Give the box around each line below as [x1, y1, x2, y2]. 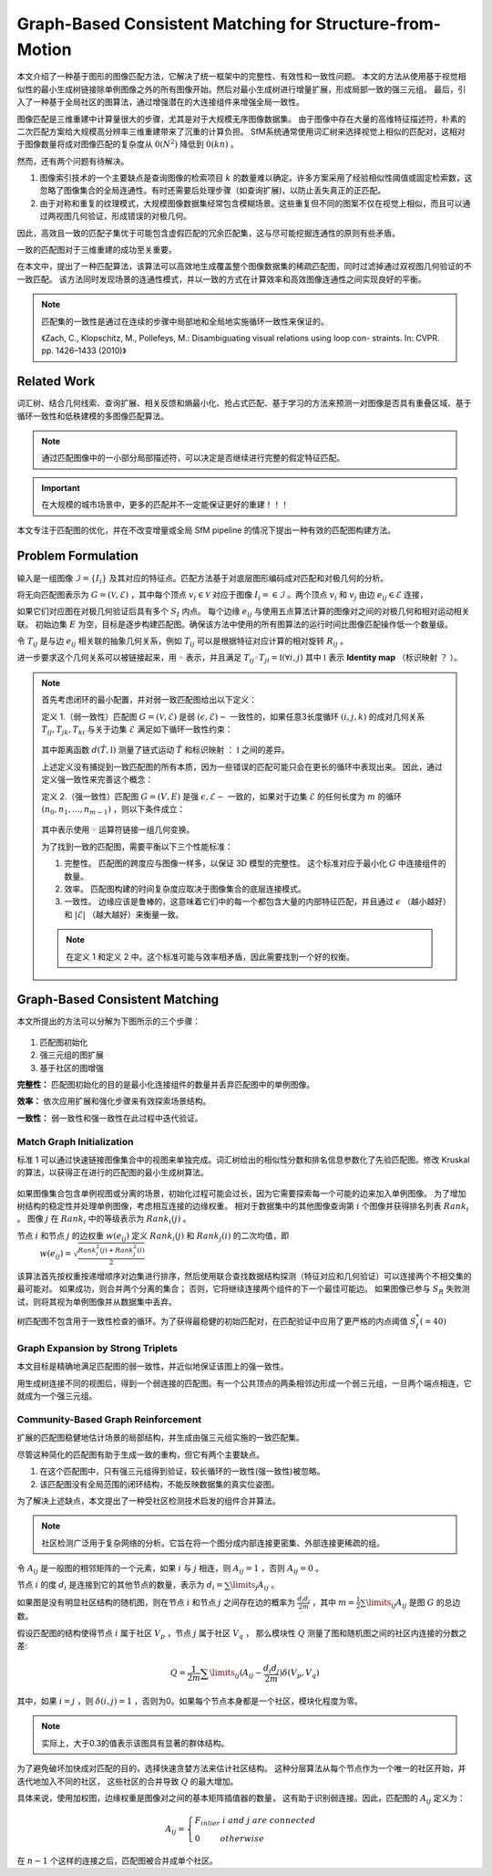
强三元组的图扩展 [39, 1049, 104, 1060]
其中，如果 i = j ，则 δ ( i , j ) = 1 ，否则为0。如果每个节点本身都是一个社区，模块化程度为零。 [16, 1695, 364, 1706]
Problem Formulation [16, 548, 138, 564]
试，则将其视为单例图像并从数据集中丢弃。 [16, 1296, 177, 1307]
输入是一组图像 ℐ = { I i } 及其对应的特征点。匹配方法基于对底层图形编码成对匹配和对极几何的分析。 [16, 572, 389, 586]
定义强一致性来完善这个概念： [41, 774, 154, 785]
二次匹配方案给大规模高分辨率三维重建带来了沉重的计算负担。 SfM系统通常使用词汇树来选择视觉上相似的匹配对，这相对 [16, 126, 466, 137]
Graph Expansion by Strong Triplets [16, 1342, 178, 1355]
